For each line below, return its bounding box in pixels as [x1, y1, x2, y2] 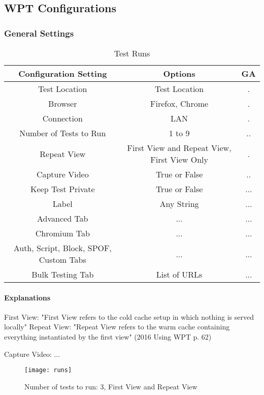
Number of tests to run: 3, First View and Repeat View [24, 381, 197, 391]
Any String [159, 198, 199, 209]
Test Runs [114, 47, 150, 59]
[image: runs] [24, 367, 72, 374]
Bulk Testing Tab [31, 268, 94, 280]
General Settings [4, 26, 74, 39]
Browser [48, 98, 77, 109]
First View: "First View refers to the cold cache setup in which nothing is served [4, 311, 254, 322]
